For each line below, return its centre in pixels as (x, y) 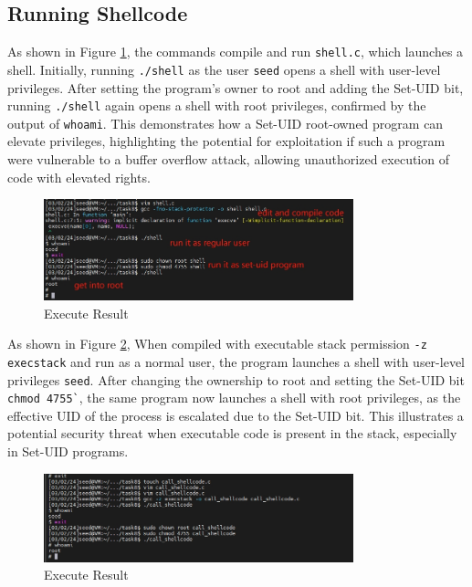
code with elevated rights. (79, 177)
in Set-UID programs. (68, 451)
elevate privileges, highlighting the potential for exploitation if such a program (226, 141)
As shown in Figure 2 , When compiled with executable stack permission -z (217, 344)
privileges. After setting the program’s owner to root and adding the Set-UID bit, (236, 87)
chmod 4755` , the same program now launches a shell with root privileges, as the (234, 398)
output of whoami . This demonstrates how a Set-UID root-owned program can (226, 123)
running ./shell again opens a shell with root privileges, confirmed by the (217, 105)
